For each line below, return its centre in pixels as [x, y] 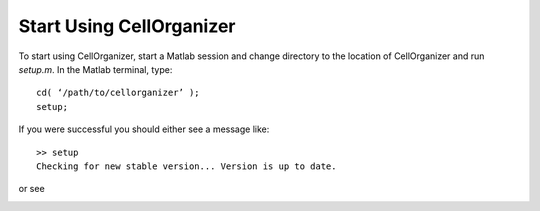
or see [31, 189]
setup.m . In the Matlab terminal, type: [95, 69]
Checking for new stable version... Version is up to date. [186, 166]
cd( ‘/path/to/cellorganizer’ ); [118, 93]
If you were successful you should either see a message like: [144, 129]
